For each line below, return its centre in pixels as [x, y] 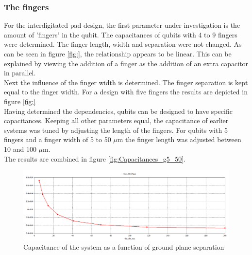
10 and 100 [20, 149]
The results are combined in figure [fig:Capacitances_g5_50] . [95, 158]
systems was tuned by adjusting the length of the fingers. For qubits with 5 [116, 130]
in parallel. [20, 73]
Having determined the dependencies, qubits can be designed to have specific [118, 111]
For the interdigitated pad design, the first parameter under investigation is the [122, 25]
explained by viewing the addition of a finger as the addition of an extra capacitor [126, 63]
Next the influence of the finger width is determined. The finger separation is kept [126, 82]
